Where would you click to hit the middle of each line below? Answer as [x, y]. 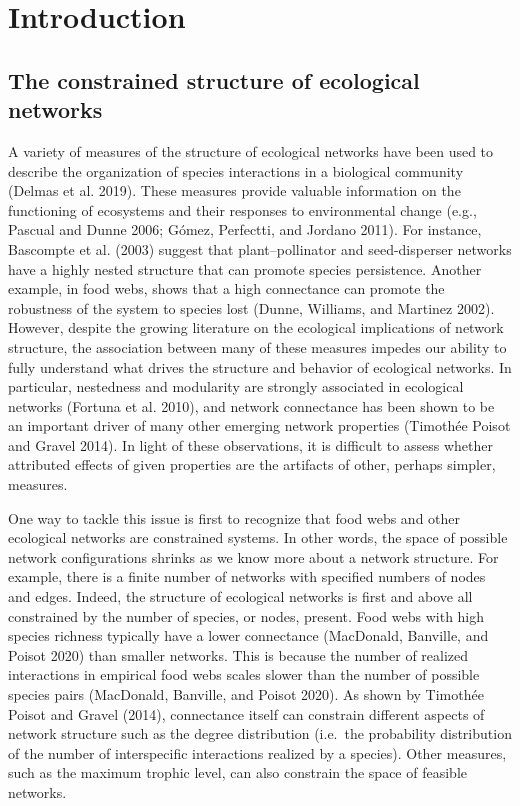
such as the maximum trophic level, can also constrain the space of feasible [237, 772]
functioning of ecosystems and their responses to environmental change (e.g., [242, 209]
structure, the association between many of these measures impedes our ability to [257, 346]
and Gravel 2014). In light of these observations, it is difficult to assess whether [250, 444]
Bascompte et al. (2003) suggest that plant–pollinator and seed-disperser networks [260, 248]
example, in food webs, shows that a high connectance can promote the [226, 288]
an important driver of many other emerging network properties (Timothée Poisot [259, 425]
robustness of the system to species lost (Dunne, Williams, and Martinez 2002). [251, 307]
